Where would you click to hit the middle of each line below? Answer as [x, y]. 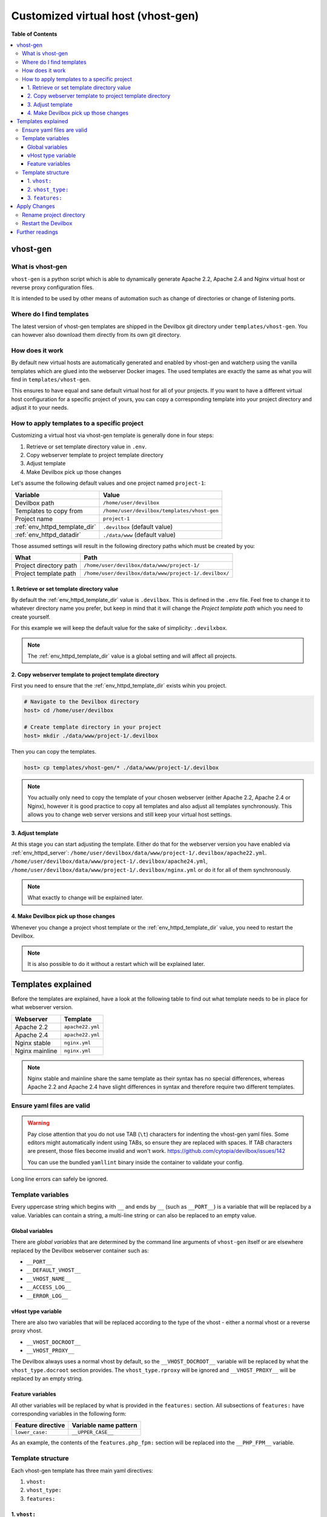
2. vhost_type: [48, 189]
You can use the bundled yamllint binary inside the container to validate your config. [136, 1162]
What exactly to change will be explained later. [85, 897]
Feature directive [40, 1425]
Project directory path [46, 566]
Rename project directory [54, 215]
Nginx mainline [36, 1051]
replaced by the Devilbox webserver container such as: [80, 1251]
